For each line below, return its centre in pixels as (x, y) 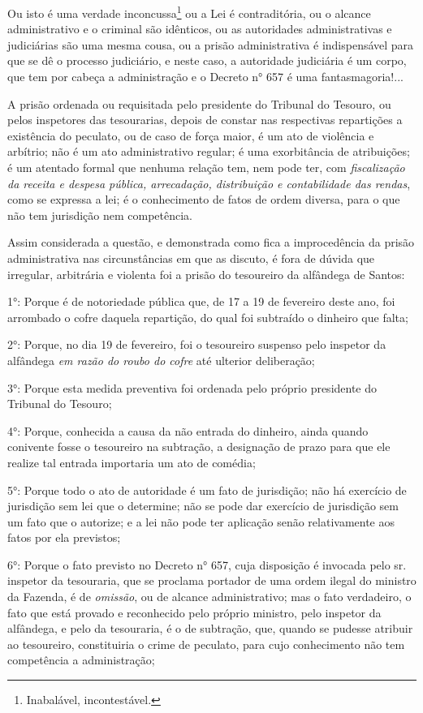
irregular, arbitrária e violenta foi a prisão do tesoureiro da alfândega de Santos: (206, 274)
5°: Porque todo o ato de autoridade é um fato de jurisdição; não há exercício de (207, 490)
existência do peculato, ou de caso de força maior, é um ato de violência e (191, 135)
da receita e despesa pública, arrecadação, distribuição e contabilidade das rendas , (209, 183)
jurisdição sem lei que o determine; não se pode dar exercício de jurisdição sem (203, 506)
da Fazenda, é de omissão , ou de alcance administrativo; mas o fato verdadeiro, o (209, 597)
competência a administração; (81, 660)
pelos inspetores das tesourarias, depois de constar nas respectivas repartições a (205, 120)
